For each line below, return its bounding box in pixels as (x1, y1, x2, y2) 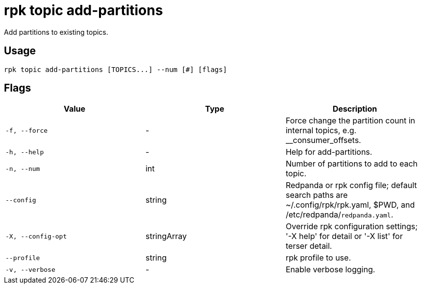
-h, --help (5, 148, 44, 156)
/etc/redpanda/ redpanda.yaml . (285, 210, 394, 220)
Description (332, 104, 377, 114)
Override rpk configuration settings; (285, 221, 418, 232)
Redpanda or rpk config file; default (285, 180, 417, 191)
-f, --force (5, 126, 48, 134)
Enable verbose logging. (285, 264, 375, 275)
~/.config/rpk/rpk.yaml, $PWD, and (285, 200, 415, 210)
